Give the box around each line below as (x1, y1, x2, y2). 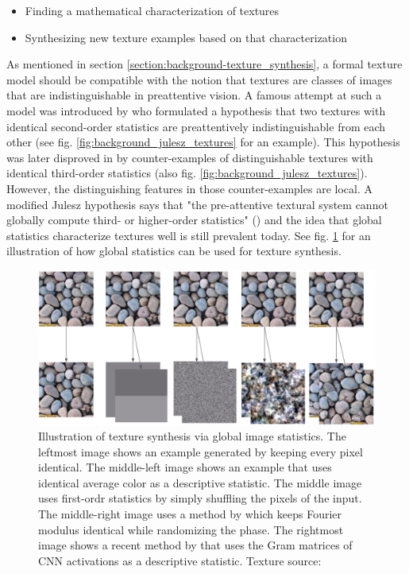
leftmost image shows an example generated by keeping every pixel (38, 443, 363, 460)
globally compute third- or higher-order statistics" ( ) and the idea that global (6, 211, 382, 228)
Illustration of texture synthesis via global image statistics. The (38, 428, 346, 444)
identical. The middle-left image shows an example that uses (38, 459, 332, 475)
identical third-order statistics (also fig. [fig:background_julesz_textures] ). (6, 165, 368, 181)
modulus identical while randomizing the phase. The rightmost (38, 521, 344, 537)
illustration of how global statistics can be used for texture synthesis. (6, 242, 341, 259)
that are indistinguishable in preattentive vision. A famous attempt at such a (6, 87, 382, 103)
